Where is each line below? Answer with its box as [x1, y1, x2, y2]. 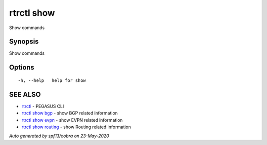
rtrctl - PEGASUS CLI [21, 103, 64, 109]
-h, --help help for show [18, 77, 86, 83]
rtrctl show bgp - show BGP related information [21, 110, 118, 116]
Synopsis [9, 37, 39, 46]
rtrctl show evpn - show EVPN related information [21, 117, 123, 123]
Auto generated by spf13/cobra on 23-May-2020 [9, 133, 109, 139]
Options [9, 63, 35, 72]
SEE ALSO [9, 90, 41, 99]
